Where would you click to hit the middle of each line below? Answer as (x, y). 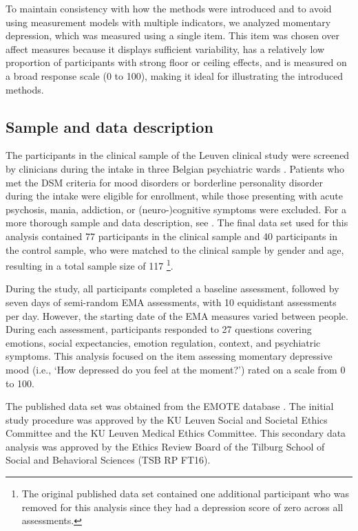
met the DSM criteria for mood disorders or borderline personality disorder (165, 182)
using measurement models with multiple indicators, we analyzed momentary (168, 22)
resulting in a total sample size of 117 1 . (89, 264)
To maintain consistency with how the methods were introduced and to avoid (169, 8)
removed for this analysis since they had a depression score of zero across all (182, 507)
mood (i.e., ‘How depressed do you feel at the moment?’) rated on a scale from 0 (176, 369)
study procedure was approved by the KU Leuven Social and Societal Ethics (167, 419)
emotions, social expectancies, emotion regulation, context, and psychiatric (163, 342)
